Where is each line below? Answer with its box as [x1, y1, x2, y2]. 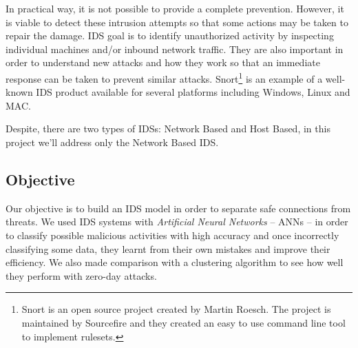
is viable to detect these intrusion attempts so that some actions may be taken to [6, 14, 348, 29]
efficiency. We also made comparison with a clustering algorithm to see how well [6, 255, 344, 269]
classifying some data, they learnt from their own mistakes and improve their [6, 241, 330, 256]
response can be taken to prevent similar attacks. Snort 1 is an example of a [6, 69, 323, 85]
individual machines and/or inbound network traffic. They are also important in [6, 41, 344, 56]
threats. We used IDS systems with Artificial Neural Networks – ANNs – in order [6, 214, 348, 229]
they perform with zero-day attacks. [6, 268, 157, 283]
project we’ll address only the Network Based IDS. [6, 135, 219, 149]
